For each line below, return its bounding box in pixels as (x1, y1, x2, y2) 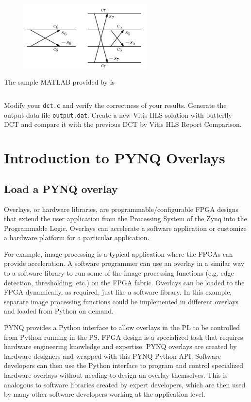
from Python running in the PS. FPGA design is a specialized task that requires (4, 332, 243, 342)
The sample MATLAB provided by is (4, 77, 115, 87)
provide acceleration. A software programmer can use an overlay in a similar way (4, 258, 245, 268)
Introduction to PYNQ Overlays (4, 148, 225, 168)
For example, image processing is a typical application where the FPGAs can (4, 248, 233, 259)
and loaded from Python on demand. (4, 306, 114, 316)
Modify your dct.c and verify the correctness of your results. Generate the (4, 100, 227, 110)
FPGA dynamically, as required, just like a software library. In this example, (4, 287, 232, 297)
